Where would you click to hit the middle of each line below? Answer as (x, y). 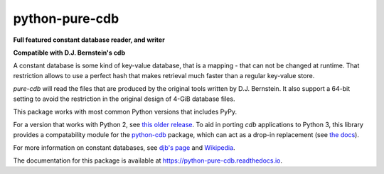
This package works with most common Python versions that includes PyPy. (125, 112)
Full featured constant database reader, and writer (89, 40)
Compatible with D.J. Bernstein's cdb (69, 53)
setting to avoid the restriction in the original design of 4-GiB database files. (124, 99)
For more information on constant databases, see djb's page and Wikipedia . (124, 148)
